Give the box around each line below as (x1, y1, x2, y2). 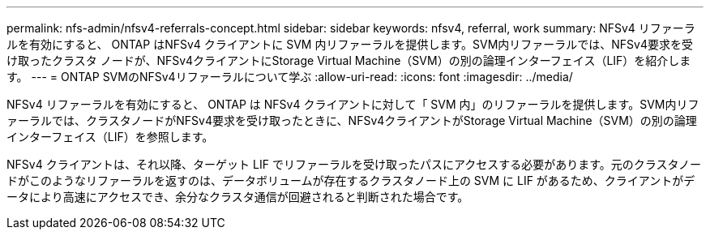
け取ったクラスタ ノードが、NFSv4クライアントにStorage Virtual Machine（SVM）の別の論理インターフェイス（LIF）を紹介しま (6, 54, 691, 67)
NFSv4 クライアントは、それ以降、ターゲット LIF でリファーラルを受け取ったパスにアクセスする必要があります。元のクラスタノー (6, 157, 702, 171)
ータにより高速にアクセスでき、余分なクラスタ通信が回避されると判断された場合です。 (6, 190, 469, 204)
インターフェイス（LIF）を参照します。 (6, 130, 214, 144)
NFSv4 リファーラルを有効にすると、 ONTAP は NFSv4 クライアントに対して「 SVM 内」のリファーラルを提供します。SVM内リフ (6, 97, 699, 111)
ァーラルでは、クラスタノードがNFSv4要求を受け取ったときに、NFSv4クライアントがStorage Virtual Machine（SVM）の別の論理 (6, 114, 697, 127)
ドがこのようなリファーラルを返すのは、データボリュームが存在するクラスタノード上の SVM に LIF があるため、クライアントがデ (6, 174, 695, 187)
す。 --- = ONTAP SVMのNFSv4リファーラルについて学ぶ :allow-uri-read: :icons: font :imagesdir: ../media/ (6, 70, 573, 84)
